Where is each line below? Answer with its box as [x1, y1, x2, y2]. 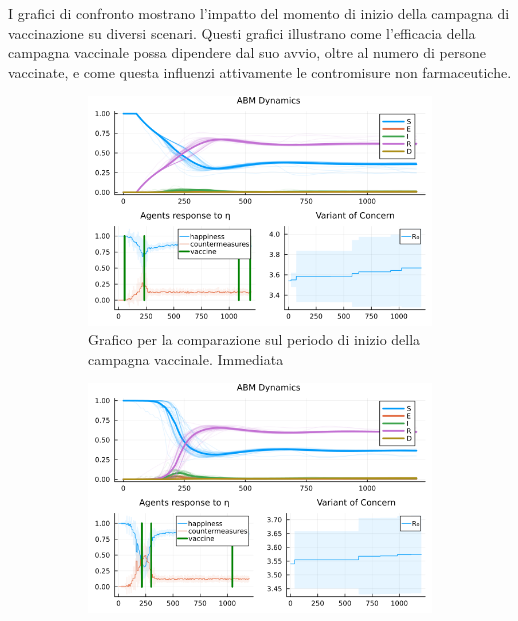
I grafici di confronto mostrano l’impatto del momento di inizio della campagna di [8, 3, 510, 23]
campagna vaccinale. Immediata [88, 348, 284, 369]
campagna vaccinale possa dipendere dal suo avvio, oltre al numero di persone [8, 42, 487, 63]
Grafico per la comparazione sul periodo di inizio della [88, 329, 421, 350]
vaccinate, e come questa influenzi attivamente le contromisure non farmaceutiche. [8, 61, 512, 82]
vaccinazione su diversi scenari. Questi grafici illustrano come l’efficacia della [8, 22, 476, 43]
